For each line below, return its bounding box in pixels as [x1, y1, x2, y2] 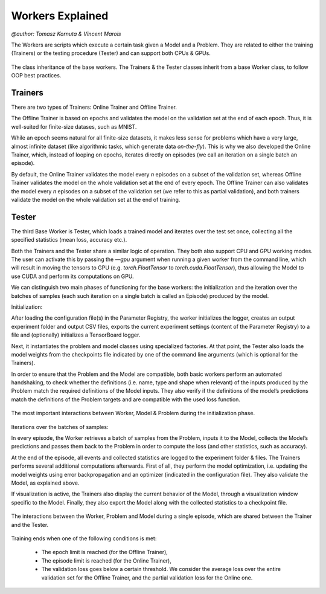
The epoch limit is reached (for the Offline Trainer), [41, 549, 168, 556]
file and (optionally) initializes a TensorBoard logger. [11, 331, 141, 338]
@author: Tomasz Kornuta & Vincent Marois [11, 30, 121, 37]
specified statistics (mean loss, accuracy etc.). [11, 236, 127, 244]
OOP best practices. [11, 72, 62, 79]
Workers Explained [11, 9, 109, 22]
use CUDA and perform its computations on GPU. [11, 273, 134, 280]
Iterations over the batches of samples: [11, 423, 109, 430]
